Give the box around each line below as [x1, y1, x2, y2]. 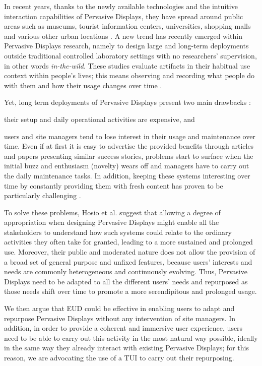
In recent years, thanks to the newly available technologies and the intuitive [4, 1, 238, 11]
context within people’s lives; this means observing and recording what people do [4, 70, 255, 81]
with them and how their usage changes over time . [4, 80, 162, 90]
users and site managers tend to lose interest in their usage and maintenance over [4, 131, 255, 141]
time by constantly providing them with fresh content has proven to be [4, 180, 223, 191]
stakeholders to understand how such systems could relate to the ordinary [4, 226, 232, 237]
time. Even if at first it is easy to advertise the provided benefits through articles [4, 141, 254, 151]
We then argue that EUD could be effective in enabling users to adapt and [4, 303, 235, 314]
